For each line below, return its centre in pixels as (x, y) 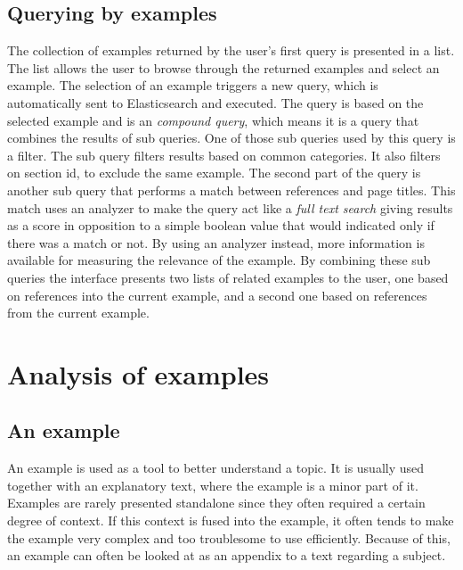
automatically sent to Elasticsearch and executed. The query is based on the (215, 102)
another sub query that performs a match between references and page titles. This (231, 190)
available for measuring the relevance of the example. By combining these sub (219, 260)
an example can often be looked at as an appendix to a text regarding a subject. (227, 555)
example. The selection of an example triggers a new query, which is (193, 85)
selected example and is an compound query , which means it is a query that (213, 120)
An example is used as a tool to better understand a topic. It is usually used (216, 468)
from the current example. (78, 313)
